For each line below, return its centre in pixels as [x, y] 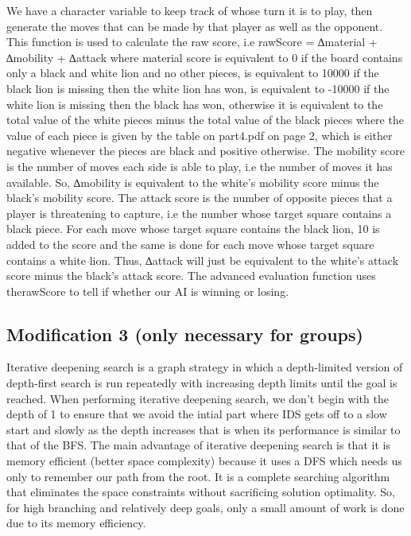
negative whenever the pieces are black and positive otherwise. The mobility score [205, 151]
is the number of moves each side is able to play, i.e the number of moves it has [200, 166]
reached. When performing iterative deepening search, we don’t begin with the [198, 398]
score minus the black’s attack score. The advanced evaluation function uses [191, 276]
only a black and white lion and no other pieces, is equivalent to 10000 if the [193, 73]
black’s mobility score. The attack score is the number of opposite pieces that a [200, 198]
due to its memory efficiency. [76, 523]
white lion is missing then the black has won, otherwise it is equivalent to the [195, 104]
